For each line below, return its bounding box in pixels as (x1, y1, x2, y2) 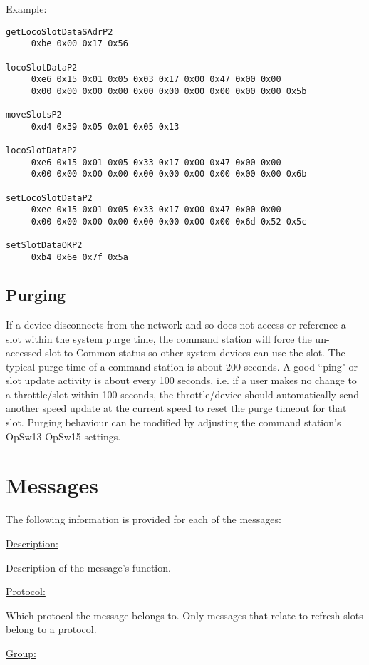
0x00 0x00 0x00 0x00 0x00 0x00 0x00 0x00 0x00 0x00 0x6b (31, 169, 307, 180)
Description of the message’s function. (6, 560, 171, 574)
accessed (6, 345, 42, 360)
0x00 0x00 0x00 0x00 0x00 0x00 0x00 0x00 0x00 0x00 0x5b (31, 86, 307, 96)
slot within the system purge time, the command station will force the (6, 331, 312, 346)
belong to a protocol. (6, 622, 97, 636)
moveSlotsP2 (6, 110, 62, 120)
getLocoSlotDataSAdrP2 (6, 26, 113, 37)
